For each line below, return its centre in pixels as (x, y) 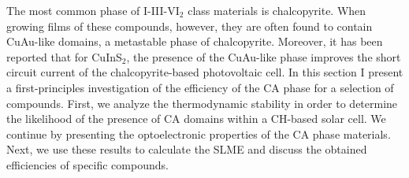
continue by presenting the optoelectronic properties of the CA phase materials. (199, 133)
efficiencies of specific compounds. (87, 164)
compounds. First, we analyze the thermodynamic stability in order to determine (202, 103)
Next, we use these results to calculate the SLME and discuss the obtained (187, 149)
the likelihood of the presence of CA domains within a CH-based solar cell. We (196, 119)
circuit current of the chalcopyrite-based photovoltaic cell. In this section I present (205, 72)
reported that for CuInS (64, 56)
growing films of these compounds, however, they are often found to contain (190, 26)
